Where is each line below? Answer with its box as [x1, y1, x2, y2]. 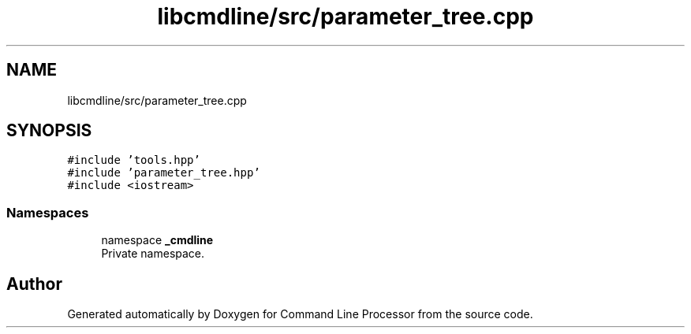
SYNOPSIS [6, 121, 92, 141]
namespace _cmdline [101, 233, 214, 247]
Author [6, 273, 62, 294]
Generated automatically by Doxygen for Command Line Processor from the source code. [67, 307, 533, 321]
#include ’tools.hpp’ [67, 154, 200, 167]
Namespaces [6, 204, 89, 221]
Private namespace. [101, 247, 205, 261]
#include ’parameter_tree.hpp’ [67, 166, 260, 180]
